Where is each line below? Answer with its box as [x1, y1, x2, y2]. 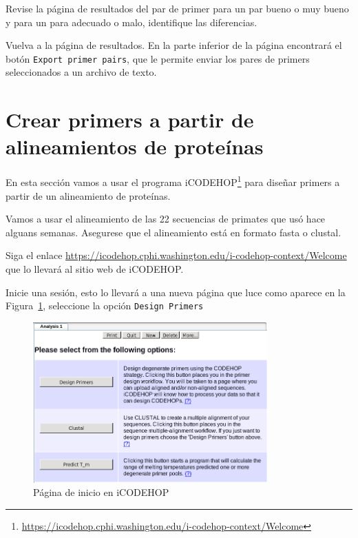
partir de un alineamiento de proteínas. [6, 188, 171, 203]
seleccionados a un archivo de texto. [6, 65, 157, 79]
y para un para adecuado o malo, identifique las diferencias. [6, 14, 257, 29]
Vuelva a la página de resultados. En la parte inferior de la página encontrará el [6, 38, 342, 52]
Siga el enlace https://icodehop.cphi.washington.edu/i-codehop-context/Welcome [6, 248, 347, 262]
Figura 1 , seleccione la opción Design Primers [6, 298, 204, 313]
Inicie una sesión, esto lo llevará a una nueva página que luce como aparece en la [6, 284, 346, 299]
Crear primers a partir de [6, 105, 254, 134]
